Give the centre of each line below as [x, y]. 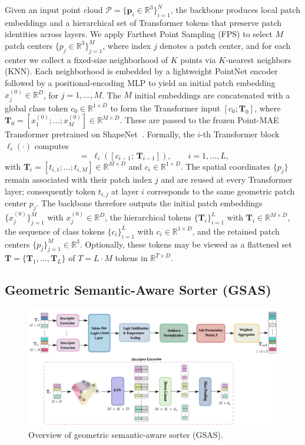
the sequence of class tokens [55, 231]
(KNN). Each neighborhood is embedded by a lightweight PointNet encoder [141, 71]
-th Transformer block [240, 134]
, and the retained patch [236, 231]
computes [52, 145]
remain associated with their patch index [79, 179]
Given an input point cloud [54, 9]
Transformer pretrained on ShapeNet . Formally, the [100, 134]
